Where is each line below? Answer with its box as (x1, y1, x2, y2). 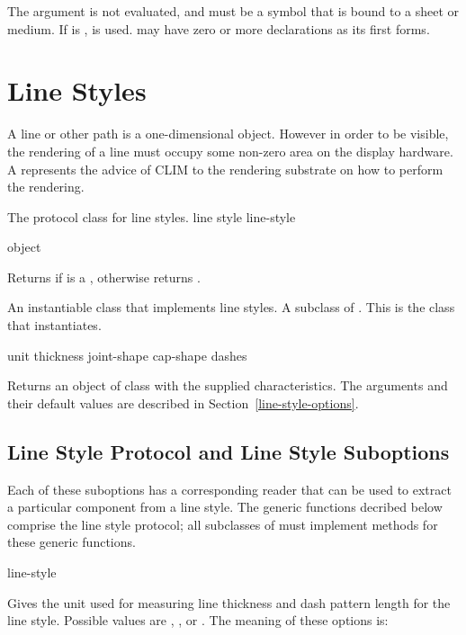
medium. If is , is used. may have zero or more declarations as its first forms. (7, 19, 430, 38)
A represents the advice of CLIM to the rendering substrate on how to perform (7, 159, 444, 178)
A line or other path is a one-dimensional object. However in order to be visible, (7, 124, 449, 143)
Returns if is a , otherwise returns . (7, 267, 201, 286)
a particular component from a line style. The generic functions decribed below (7, 497, 443, 516)
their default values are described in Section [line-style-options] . (7, 393, 359, 412)
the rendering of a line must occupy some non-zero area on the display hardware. (7, 141, 453, 160)
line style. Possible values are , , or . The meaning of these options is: (7, 611, 389, 630)
